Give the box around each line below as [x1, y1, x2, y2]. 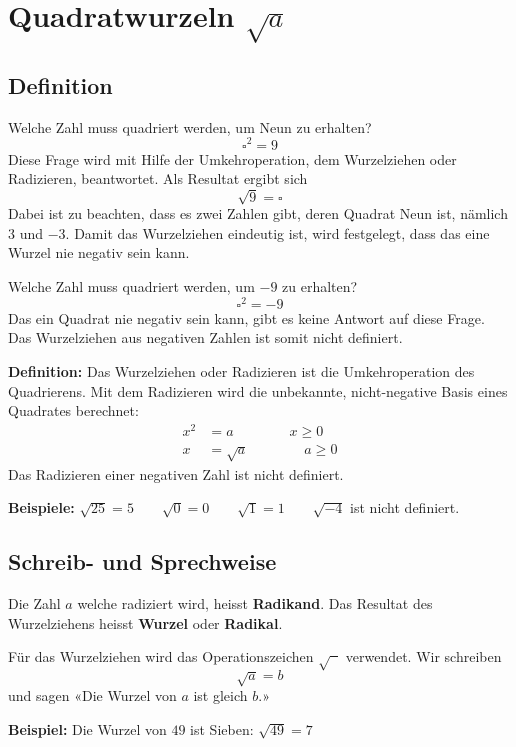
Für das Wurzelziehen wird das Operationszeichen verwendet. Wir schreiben [8, 646, 502, 667]
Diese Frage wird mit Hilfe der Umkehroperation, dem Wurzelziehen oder [8, 148, 457, 169]
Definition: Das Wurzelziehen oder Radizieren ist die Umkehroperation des [8, 360, 475, 381]
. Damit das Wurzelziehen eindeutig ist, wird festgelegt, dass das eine [65, 222, 490, 243]
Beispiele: [8, 497, 75, 518]
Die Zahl [8, 593, 61, 614]
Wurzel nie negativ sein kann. [8, 242, 190, 263]
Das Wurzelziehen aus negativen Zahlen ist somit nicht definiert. [8, 327, 403, 348]
